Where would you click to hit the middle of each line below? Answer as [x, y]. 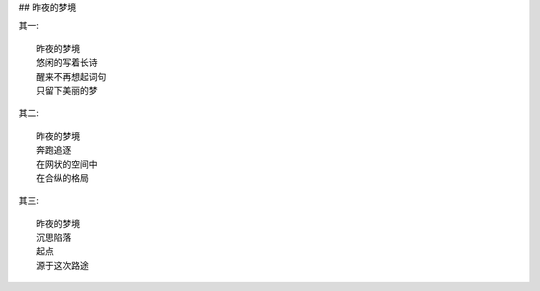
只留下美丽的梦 [67, 90]
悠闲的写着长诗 [67, 63]
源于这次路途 [62, 265]
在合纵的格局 [62, 178]
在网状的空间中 [67, 164]
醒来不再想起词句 [71, 76]
